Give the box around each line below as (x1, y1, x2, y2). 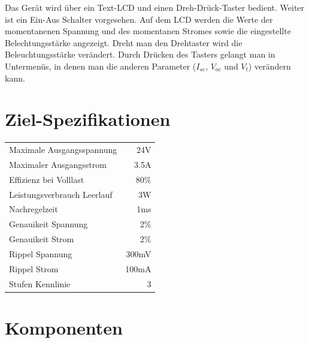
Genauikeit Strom (9, 233, 74, 245)
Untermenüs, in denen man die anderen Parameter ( (5, 59, 196, 72)
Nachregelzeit (9, 203, 58, 215)
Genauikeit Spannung (9, 218, 88, 230)
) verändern (248, 59, 291, 72)
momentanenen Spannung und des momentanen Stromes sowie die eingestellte (5, 25, 291, 37)
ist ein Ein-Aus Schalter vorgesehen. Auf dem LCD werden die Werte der (5, 13, 273, 25)
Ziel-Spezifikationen (5, 107, 171, 131)
